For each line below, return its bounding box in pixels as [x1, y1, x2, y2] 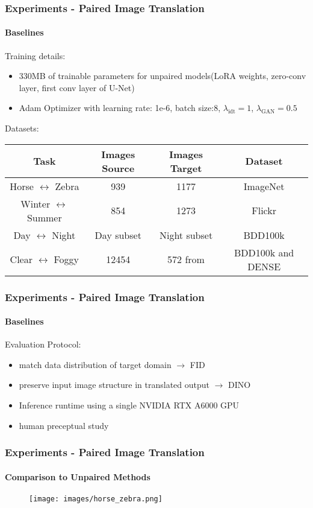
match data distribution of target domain [19, 358, 172, 370]
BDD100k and [234, 245, 294, 259]
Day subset [95, 227, 141, 242]
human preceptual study [19, 419, 109, 431]
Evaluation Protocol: [5, 338, 81, 351]
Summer [26, 210, 62, 224]
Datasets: [5, 122, 39, 135]
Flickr [252, 203, 276, 218]
